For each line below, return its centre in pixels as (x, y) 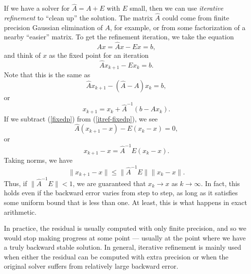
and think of (22, 55)
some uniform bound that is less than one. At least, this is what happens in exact (125, 202)
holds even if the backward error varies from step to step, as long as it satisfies (121, 193)
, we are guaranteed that (109, 183)
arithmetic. (20, 212)
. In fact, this (220, 183)
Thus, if (16, 183)
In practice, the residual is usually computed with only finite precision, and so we (125, 228)
